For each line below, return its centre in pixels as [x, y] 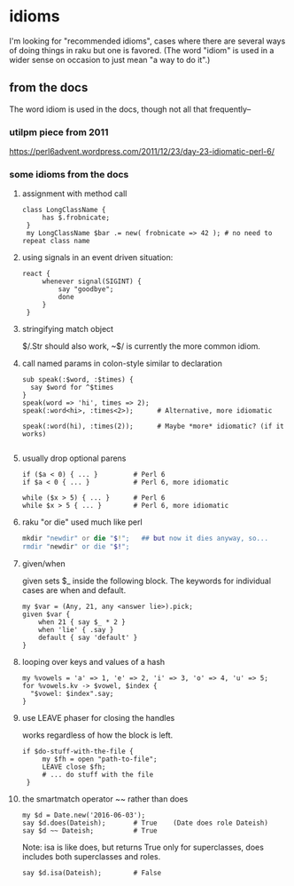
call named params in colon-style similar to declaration [122, 364]
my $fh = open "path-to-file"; [100, 759]
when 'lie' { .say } [76, 630]
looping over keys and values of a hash [93, 662]
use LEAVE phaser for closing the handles [98, 718]
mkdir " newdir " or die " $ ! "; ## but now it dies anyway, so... [145, 539]
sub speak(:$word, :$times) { [78, 380]
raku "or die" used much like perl [82, 522]
